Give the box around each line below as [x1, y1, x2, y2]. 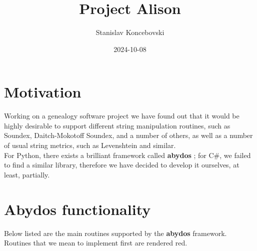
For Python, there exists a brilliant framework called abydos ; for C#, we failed [4, 149, 251, 160]
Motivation [4, 81, 81, 102]
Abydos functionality [4, 198, 151, 219]
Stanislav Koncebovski [95, 27, 164, 37]
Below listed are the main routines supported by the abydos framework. [4, 227, 227, 238]
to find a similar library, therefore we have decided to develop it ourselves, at [4, 159, 239, 170]
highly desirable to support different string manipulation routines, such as [4, 120, 230, 130]
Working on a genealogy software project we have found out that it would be [4, 110, 239, 121]
